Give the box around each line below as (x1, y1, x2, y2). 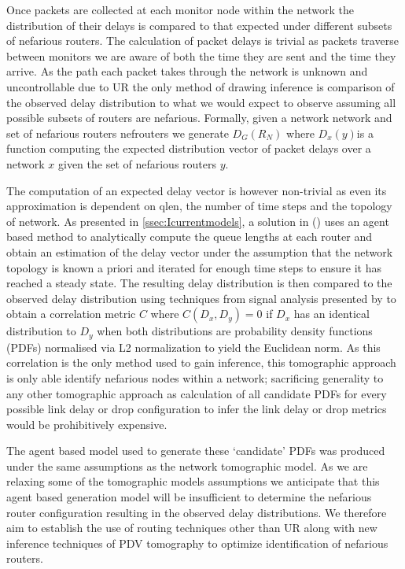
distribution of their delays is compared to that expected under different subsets (6, 17, 392, 33)
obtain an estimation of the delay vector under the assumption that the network (6, 243, 393, 260)
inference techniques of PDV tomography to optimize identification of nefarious (6, 534, 388, 551)
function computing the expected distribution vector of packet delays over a (6, 140, 371, 157)
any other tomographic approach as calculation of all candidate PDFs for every (6, 385, 387, 401)
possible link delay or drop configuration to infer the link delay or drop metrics (6, 401, 387, 417)
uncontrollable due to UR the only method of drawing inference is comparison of (6, 78, 395, 94)
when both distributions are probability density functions (97, 323, 373, 339)
